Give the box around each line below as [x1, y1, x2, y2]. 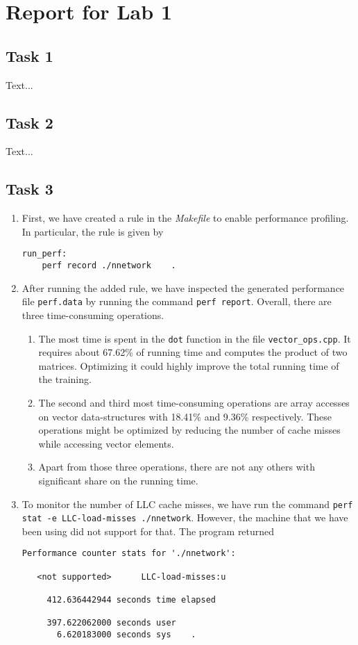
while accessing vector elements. [38, 436, 174, 450]
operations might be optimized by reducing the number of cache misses [38, 423, 341, 437]
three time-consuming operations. [22, 307, 164, 322]
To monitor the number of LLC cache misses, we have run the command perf [22, 496, 353, 511]
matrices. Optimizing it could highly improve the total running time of [38, 358, 339, 373]
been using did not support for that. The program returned [22, 523, 275, 538]
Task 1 [6, 44, 53, 66]
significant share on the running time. [38, 473, 198, 487]
